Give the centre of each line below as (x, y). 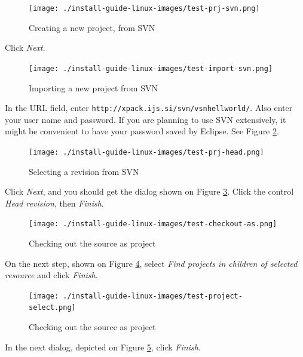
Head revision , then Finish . (54, 203)
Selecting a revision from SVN (84, 171)
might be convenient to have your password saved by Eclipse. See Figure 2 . (142, 131)
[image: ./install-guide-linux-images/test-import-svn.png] (151, 68)
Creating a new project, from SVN (92, 27)
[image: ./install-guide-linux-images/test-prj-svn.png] (144, 8)
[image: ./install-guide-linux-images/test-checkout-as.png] (153, 224)
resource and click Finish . (51, 275)
